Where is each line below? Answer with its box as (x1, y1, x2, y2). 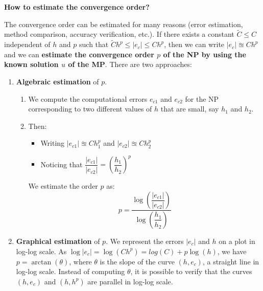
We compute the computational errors (28, 93, 148, 104)
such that (79, 39, 109, 50)
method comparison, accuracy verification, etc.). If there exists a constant (4, 29, 234, 39)
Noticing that (40, 159, 83, 169)
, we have (217, 245, 247, 256)
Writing (40, 138, 65, 148)
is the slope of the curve (100, 256, 175, 266)
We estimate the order (28, 181, 98, 191)
